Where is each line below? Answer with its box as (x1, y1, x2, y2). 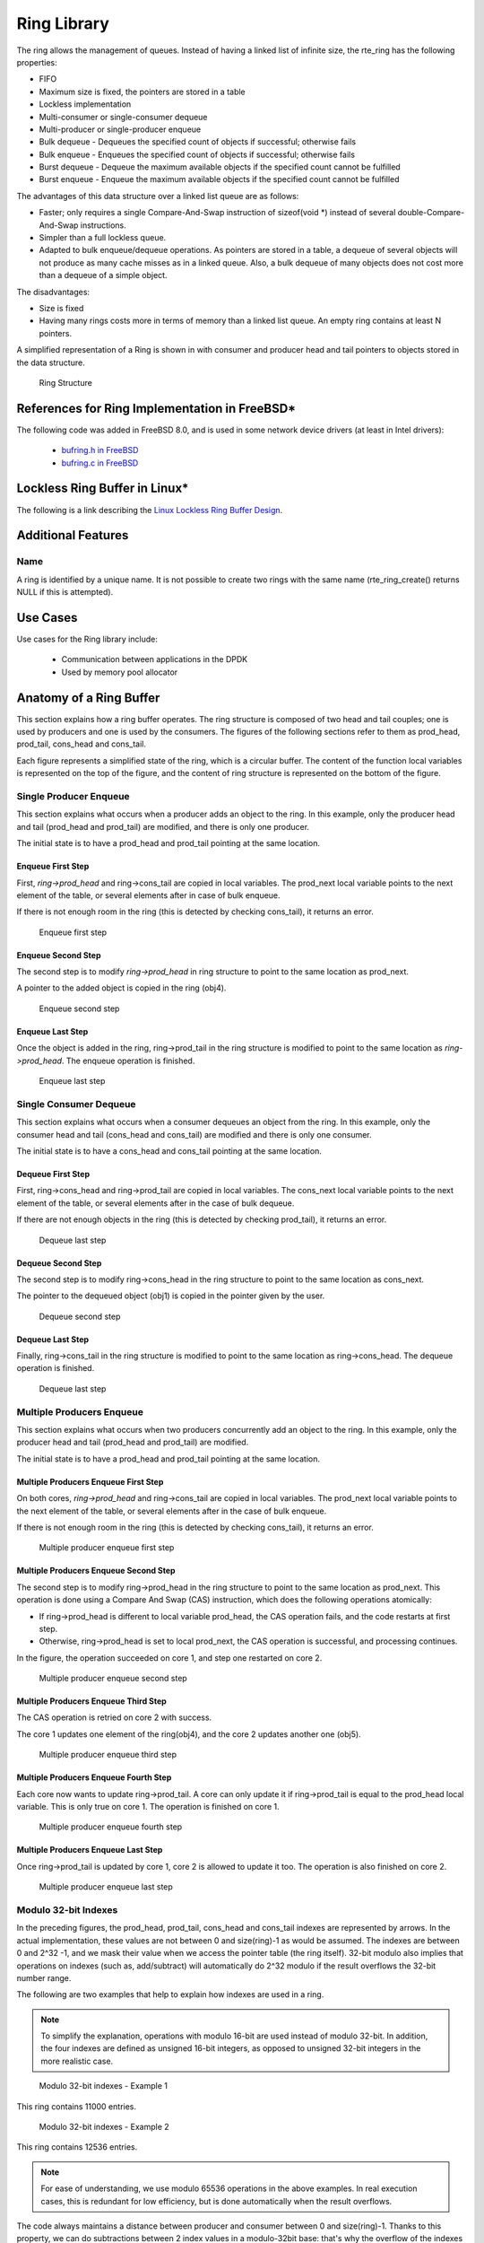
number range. (16, 1972, 72, 1983)
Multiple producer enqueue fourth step (39, 1821, 183, 1832)
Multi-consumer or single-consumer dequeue (39, 111, 208, 122)
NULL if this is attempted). (16, 587, 114, 598)
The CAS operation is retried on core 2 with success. (16, 1712, 212, 1723)
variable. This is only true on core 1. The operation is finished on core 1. (16, 1802, 280, 1812)
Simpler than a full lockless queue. (39, 232, 167, 243)
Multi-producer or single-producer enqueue (39, 124, 202, 135)
